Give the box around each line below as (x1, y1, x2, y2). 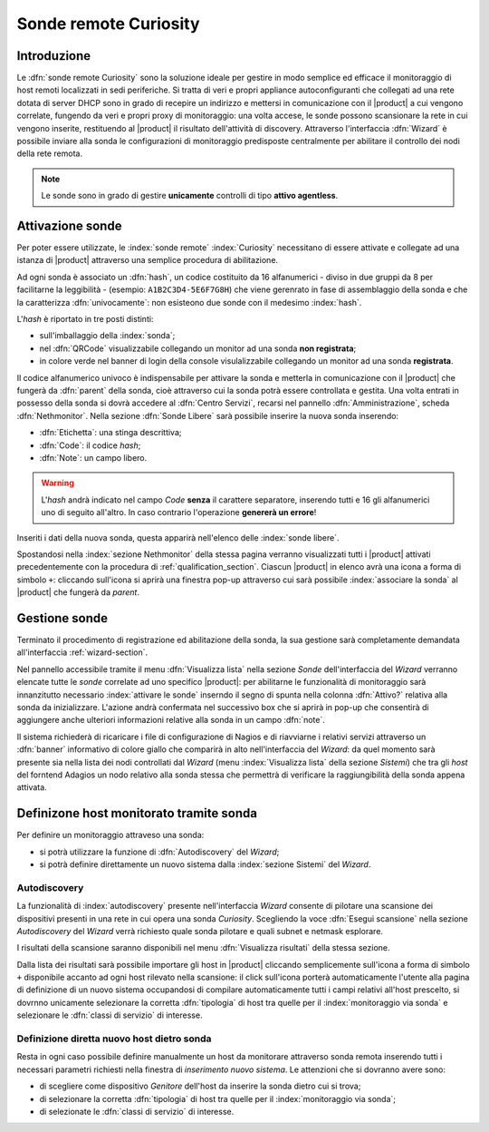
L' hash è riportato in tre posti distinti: (16, 314, 154, 325)
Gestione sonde (16, 610, 109, 626)
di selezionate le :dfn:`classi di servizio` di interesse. (39, 1106, 235, 1117)
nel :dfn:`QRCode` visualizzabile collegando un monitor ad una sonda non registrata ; (39, 343, 357, 354)
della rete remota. (16, 148, 83, 159)
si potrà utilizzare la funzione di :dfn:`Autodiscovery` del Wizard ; (39, 846, 280, 857)
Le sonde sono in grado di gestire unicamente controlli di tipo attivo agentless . (41, 190, 339, 201)
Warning (41, 477, 74, 489)
